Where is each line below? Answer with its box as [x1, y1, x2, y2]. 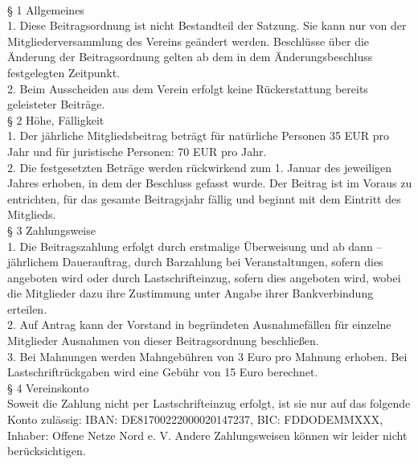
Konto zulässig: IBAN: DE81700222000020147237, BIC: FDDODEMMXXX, [7, 411, 383, 428]
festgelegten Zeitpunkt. [7, 64, 121, 80]
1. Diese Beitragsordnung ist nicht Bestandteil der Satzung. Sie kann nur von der [7, 17, 407, 34]
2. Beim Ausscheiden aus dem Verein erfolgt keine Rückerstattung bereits [7, 80, 368, 96]
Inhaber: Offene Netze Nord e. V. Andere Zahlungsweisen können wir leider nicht [7, 426, 408, 443]
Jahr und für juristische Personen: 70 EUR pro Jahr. [7, 142, 267, 159]
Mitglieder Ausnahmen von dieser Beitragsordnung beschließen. [7, 332, 319, 349]
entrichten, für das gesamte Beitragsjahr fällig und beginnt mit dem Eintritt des [7, 190, 401, 207]
